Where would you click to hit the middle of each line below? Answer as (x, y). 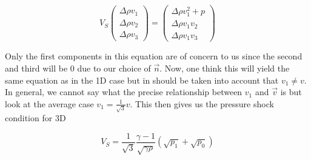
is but (291, 92)
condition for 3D (35, 118)
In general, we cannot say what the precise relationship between (124, 92)
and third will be (36, 68)
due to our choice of (114, 68)
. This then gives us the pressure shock (202, 103)
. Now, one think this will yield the (225, 68)
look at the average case (49, 103)
